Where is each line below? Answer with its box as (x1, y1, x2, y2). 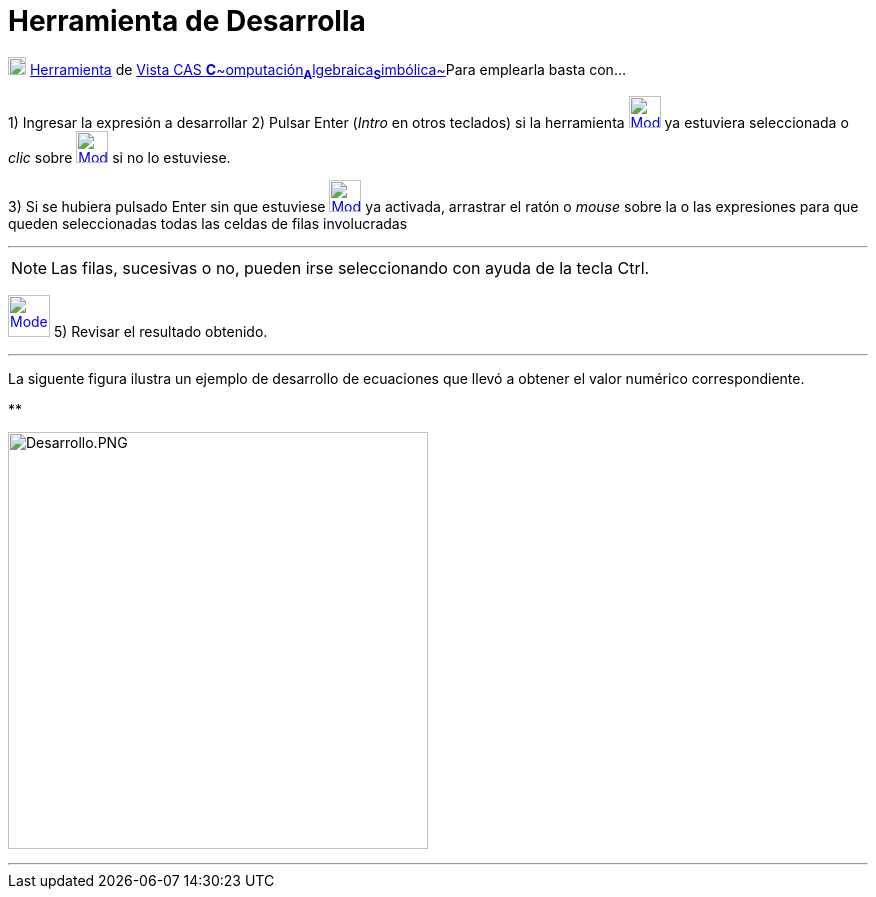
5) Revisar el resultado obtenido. (53, 322, 268, 340)
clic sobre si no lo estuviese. (8, 148, 231, 166)
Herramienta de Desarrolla (8, 4, 366, 38)
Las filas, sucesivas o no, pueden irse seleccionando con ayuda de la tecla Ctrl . (51, 257, 650, 278)
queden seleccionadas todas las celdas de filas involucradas (8, 214, 408, 232)
